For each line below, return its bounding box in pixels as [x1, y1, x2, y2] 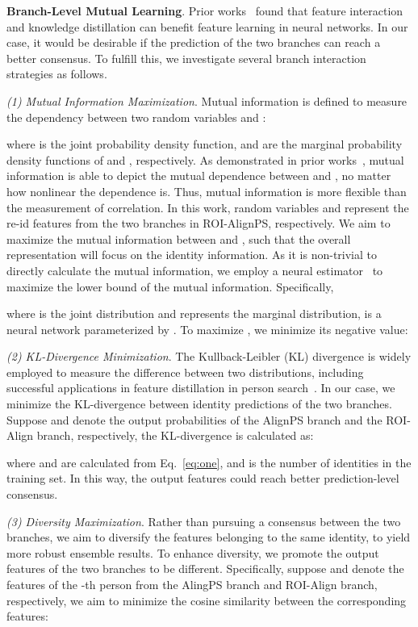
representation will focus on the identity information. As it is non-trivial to [6, 246, 378, 263]
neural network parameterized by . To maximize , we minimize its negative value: [6, 320, 408, 337]
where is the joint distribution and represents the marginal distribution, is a [6, 305, 382, 322]
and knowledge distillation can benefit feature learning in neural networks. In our [6, 18, 408, 35]
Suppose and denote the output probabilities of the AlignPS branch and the [6, 411, 382, 428]
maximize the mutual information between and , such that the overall [6, 230, 351, 247]
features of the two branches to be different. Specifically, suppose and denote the [6, 560, 404, 577]
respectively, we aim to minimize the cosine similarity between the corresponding [6, 591, 407, 608]
